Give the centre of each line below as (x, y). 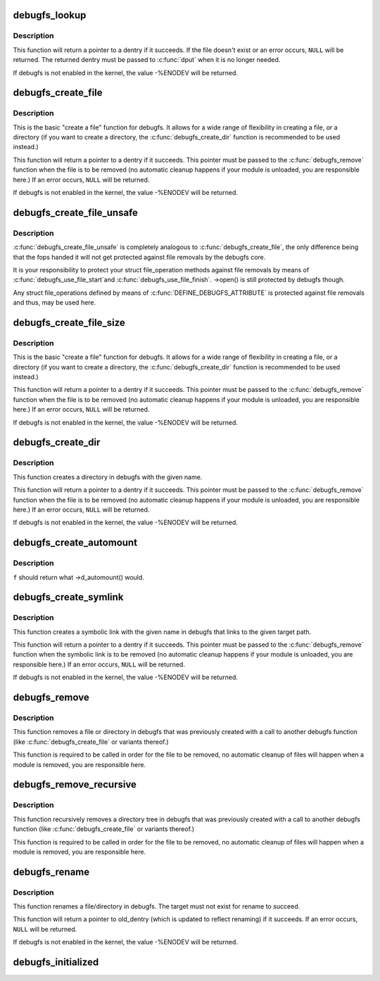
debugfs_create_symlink (68, 597)
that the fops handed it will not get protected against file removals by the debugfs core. (139, 257)
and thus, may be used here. (55, 303)
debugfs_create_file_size (69, 323)
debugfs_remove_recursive (75, 785)
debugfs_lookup (50, 15)
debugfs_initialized (56, 962)
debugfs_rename (51, 872)
